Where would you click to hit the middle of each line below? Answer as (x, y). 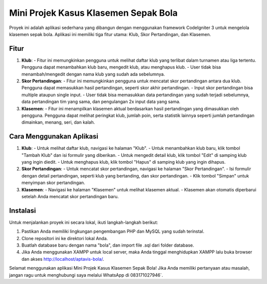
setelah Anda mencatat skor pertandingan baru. (70, 196)
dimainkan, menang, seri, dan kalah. (58, 122)
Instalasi (23, 210)
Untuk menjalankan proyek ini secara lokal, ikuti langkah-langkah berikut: (84, 222)
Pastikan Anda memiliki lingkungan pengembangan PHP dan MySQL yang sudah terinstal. (113, 231)
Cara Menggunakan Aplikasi (54, 136)
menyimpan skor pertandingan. (53, 183)
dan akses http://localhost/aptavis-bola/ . (63, 259)
